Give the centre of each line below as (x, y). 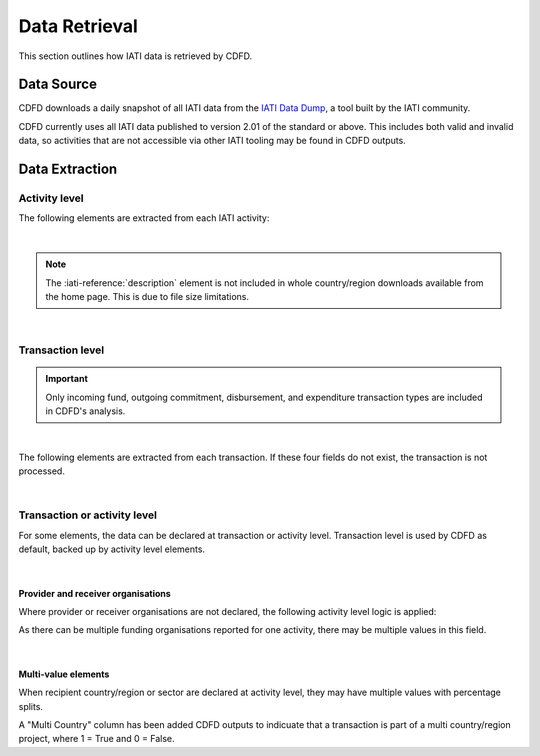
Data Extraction (68, 169)
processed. (41, 471)
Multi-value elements (64, 674)
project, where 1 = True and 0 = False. (96, 739)
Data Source (57, 84)
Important (67, 379)
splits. (31, 706)
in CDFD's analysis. (85, 411)
